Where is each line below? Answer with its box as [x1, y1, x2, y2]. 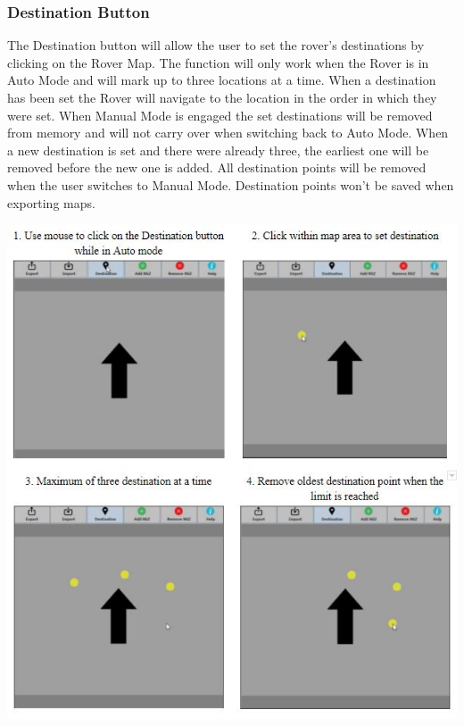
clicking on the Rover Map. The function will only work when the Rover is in [7, 53, 429, 71]
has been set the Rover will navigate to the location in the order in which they [7, 88, 437, 106]
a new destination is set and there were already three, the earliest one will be [7, 140, 429, 159]
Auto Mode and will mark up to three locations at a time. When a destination [7, 71, 436, 89]
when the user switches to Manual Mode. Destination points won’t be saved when [7, 175, 454, 194]
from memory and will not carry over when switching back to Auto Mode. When [7, 123, 449, 142]
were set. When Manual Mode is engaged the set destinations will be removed [7, 105, 433, 124]
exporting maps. [7, 193, 95, 212]
